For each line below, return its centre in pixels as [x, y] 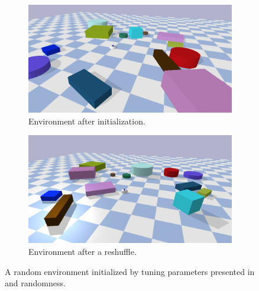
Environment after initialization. [87, 121]
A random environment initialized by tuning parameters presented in [130, 271]
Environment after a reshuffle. [82, 251]
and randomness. [35, 283]
